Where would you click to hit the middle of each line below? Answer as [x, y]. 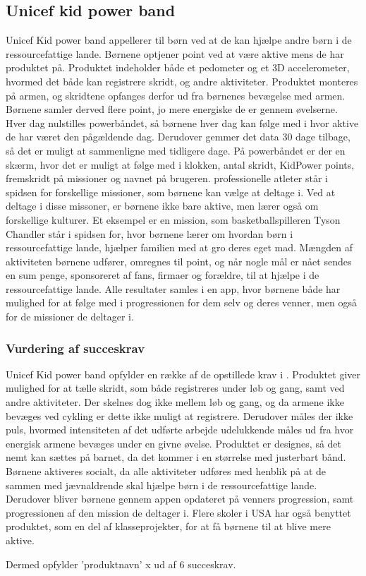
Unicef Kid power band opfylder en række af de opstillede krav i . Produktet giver [183, 374]
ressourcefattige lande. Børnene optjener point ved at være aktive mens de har [175, 53]
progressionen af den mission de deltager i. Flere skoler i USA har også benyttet [178, 512]
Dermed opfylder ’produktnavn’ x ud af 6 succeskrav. [121, 564]
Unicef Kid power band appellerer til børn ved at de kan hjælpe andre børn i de [179, 40]
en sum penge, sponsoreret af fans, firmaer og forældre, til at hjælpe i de [163, 275]
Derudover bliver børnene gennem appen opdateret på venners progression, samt [180, 499]
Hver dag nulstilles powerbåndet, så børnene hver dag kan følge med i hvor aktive [182, 122]
